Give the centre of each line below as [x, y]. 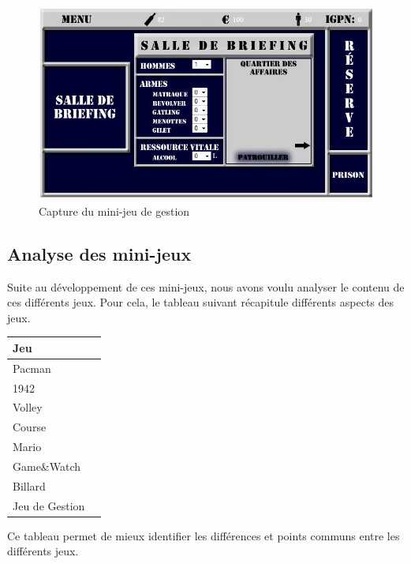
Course [30, 427]
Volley [28, 407]
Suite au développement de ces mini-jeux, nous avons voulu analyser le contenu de [206, 286]
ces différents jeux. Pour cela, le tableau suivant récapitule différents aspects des [201, 302]
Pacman [32, 368]
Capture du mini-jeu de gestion [114, 211]
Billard [29, 485]
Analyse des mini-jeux [99, 253]
